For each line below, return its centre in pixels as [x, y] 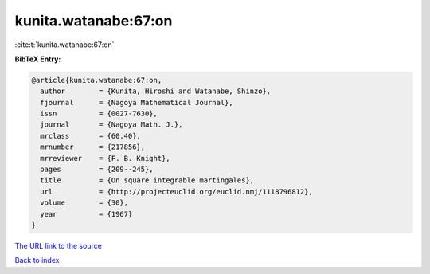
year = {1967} [86, 214]
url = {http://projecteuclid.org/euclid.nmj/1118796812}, [177, 192]
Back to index [37, 260]
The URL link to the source [59, 245]
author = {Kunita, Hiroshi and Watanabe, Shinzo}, [156, 91]
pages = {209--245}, [97, 170]
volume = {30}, [84, 203]
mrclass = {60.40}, [90, 136]
